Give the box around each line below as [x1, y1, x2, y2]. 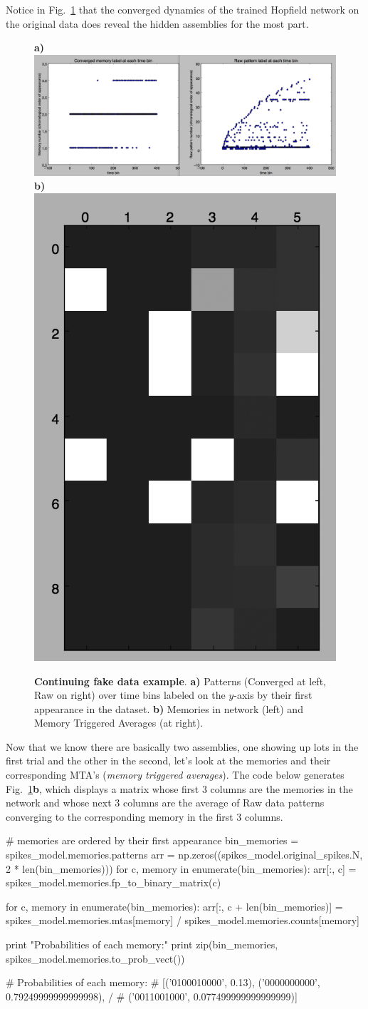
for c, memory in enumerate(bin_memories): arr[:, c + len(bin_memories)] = [6, 898, 343, 913]
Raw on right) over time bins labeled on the [34, 687, 226, 702]
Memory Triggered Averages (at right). [34, 715, 204, 730]
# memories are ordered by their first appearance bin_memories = [6, 833, 299, 848]
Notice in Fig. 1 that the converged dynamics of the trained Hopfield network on [6, 2, 359, 16]
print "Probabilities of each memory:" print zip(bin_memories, [6, 937, 278, 952]
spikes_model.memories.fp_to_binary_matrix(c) [6, 875, 221, 890]
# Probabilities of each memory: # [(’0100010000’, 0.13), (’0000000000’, [6, 975, 320, 990]
